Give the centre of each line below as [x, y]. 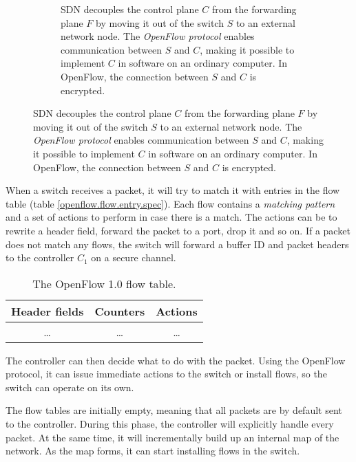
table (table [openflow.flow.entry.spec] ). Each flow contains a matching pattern [170, 203]
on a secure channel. [134, 257]
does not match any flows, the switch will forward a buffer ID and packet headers [177, 244]
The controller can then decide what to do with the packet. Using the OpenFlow [176, 360]
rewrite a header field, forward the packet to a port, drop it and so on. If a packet [178, 230]
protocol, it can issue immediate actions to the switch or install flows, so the [166, 374]
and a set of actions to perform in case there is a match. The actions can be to [171, 217]
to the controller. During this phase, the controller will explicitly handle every [170, 424]
